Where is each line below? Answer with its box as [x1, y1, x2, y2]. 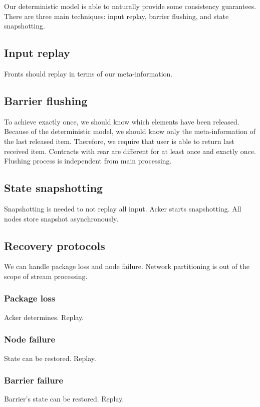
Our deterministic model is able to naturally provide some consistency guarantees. [4, 1, 256, 11]
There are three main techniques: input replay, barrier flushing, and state [4, 10, 229, 21]
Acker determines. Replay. [4, 311, 84, 322]
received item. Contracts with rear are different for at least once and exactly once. [4, 145, 256, 156]
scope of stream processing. [4, 270, 88, 281]
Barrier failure [4, 374, 64, 386]
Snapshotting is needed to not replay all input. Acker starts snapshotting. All [4, 203, 241, 213]
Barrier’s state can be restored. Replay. [4, 393, 124, 404]
